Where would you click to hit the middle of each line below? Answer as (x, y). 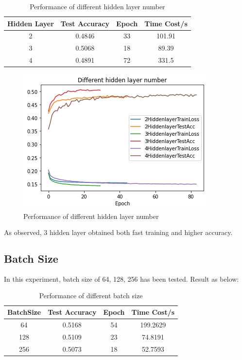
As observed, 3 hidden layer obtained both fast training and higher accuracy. (118, 232)
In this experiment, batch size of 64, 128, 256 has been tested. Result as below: (121, 279)
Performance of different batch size (91, 295)
